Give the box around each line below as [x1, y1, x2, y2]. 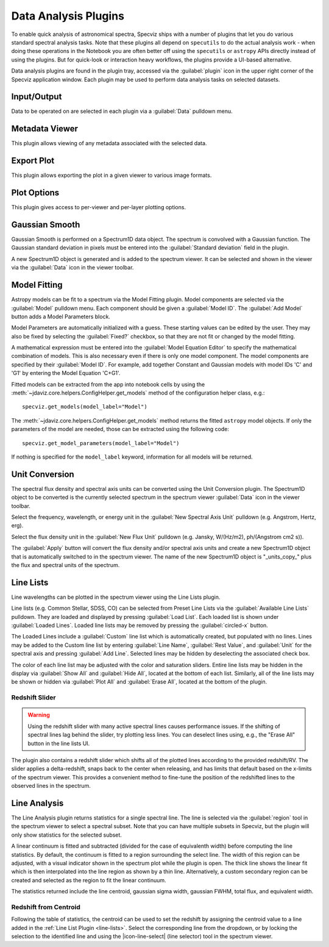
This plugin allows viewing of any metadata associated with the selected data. [11, 140, 207, 147]
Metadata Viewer [11, 124, 79, 134]
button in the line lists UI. [27, 740, 90, 747]
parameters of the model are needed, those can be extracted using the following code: [11, 426, 230, 433]
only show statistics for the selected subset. [11, 831, 122, 838]
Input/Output [11, 91, 62, 102]
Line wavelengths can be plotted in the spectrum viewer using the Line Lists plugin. [11, 593, 221, 601]
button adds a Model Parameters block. [11, 313, 111, 320]
